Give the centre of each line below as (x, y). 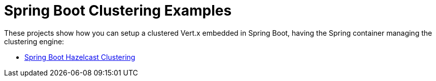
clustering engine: (34, 41)
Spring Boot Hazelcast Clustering (80, 57)
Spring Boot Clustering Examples (118, 11)
